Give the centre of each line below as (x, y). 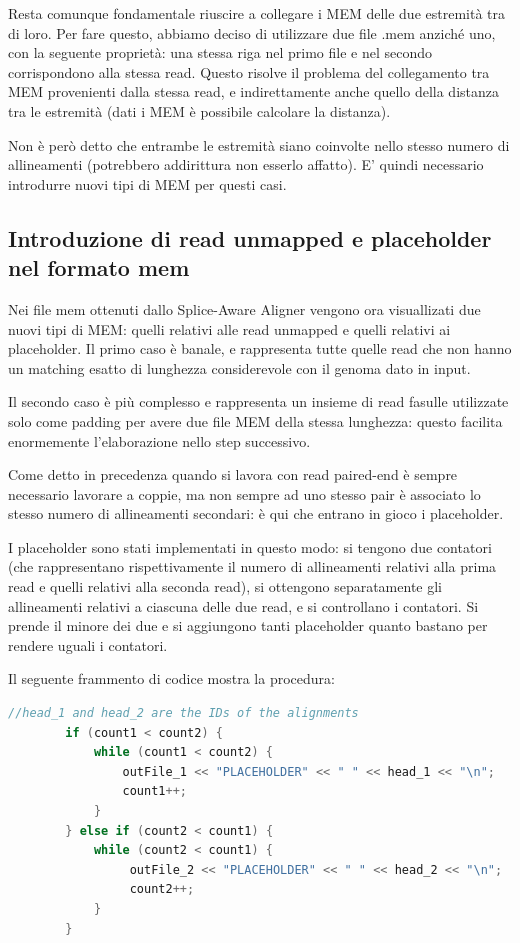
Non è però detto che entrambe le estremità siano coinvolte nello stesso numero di (259, 144)
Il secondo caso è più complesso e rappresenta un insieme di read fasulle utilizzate (258, 401)
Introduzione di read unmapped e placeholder (250, 237)
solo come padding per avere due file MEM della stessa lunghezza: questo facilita (255, 420)
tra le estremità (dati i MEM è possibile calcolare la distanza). (199, 110)
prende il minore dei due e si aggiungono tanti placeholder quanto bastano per (248, 625)
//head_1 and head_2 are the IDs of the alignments (183, 713)
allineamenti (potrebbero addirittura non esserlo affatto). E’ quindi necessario (246, 164)
